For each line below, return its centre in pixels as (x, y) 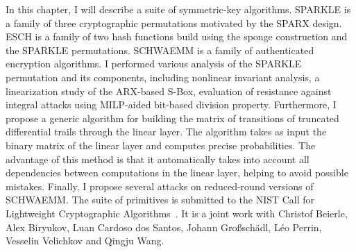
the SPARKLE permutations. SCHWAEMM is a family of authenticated (160, 50)
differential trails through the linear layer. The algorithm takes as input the (166, 132)
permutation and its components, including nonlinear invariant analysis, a (163, 77)
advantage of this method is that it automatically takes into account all (158, 159)
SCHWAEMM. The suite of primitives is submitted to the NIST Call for (160, 200)
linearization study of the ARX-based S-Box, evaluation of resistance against (169, 91)
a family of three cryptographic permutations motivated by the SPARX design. (174, 23)
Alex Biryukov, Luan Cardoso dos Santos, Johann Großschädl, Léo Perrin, (164, 227)
